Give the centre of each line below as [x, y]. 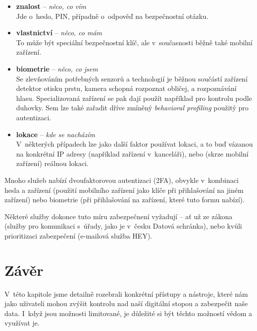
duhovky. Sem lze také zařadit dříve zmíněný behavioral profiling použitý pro [132, 108]
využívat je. [22, 323]
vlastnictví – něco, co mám [59, 33]
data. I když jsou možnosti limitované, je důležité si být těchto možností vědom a [128, 313]
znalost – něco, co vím [51, 6]
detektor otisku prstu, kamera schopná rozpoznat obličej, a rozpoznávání [126, 88]
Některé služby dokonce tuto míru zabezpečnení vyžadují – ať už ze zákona [119, 216]
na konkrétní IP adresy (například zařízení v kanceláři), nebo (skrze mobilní [132, 153]
